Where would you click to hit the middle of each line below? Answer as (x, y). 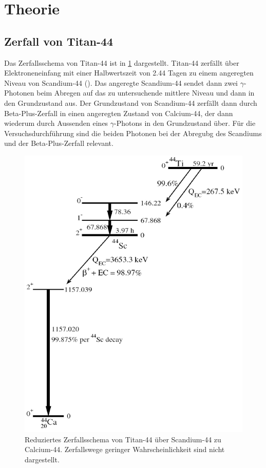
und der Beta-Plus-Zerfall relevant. (59, 143)
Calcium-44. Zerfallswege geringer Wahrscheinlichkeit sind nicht (125, 449)
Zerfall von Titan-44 (59, 41)
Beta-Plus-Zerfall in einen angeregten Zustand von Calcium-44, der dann (119, 113)
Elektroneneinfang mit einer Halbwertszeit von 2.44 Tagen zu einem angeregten (129, 73)
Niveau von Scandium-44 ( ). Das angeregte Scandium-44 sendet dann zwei (121, 82)
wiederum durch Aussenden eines (56, 123)
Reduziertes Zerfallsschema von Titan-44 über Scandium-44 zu (123, 439)
